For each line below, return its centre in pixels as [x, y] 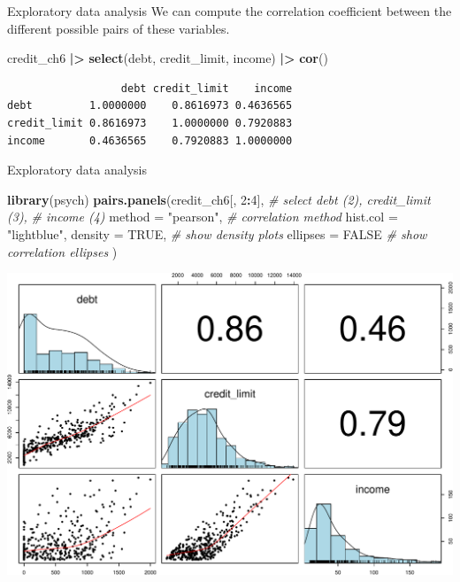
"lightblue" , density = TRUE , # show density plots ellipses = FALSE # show [217, 233]
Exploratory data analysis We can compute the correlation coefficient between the [230, 11]
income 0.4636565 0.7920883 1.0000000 [150, 140]
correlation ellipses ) [62, 251]
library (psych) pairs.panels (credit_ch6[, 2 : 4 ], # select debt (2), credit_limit [219, 199]
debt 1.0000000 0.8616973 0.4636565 [150, 106]
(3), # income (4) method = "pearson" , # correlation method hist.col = [203, 217]
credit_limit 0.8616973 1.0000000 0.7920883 [150, 123]
